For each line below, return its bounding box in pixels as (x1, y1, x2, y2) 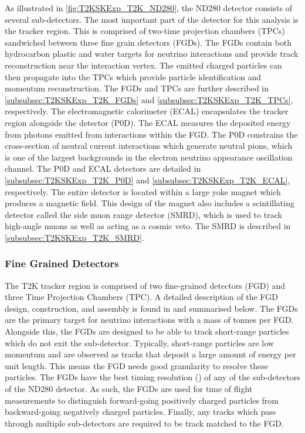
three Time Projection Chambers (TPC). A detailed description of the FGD (5, 291, 278, 303)
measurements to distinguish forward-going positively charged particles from (5, 394, 279, 406)
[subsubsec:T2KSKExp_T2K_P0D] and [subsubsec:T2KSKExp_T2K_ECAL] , (5, 173, 290, 186)
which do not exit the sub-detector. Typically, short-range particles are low (5, 336, 274, 349)
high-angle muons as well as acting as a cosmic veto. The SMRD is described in (5, 220, 291, 232)
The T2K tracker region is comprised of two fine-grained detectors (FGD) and (5, 279, 286, 291)
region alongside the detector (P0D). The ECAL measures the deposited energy (5, 116, 291, 128)
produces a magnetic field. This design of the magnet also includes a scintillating (5, 197, 294, 209)
